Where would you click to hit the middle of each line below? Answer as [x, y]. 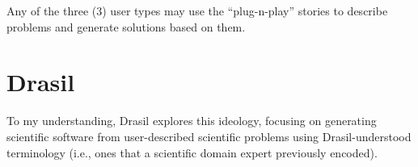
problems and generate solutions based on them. [126, 26]
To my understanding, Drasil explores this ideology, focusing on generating [192, 121]
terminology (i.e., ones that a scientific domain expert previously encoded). [192, 152]
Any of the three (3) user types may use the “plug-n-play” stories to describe [197, 10]
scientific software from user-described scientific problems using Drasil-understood [209, 136]
